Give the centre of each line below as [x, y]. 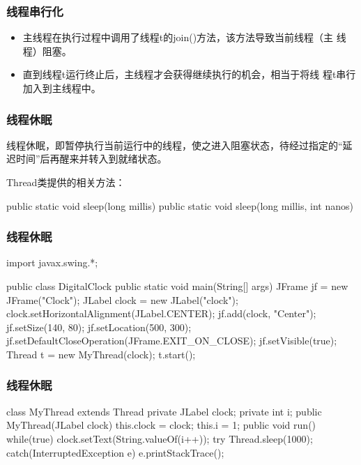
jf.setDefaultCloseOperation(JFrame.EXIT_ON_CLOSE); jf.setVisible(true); [172, 341]
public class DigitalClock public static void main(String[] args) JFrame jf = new [177, 286]
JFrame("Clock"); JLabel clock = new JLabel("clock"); [122, 299]
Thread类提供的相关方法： [66, 182]
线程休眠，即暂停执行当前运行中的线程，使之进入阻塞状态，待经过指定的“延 [179, 145]
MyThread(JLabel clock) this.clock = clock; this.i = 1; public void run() [161, 425]
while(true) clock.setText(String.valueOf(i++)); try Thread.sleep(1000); [160, 438]
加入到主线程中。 [62, 88]
